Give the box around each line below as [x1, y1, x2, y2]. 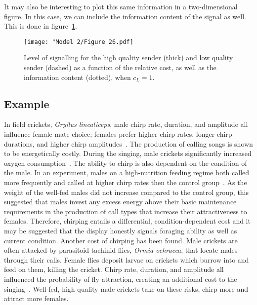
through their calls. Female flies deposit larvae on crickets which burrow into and [4, 254, 249, 265]
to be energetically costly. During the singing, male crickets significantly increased [4, 148, 252, 158]
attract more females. [4, 293, 69, 304]
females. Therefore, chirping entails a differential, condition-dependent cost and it [4, 216, 251, 226]
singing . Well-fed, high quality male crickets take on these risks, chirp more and [4, 283, 249, 294]
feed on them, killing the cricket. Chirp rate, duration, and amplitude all [4, 264, 224, 274]
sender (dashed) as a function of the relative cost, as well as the [24, 62, 216, 73]
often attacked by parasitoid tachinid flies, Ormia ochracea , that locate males [4, 245, 238, 255]
